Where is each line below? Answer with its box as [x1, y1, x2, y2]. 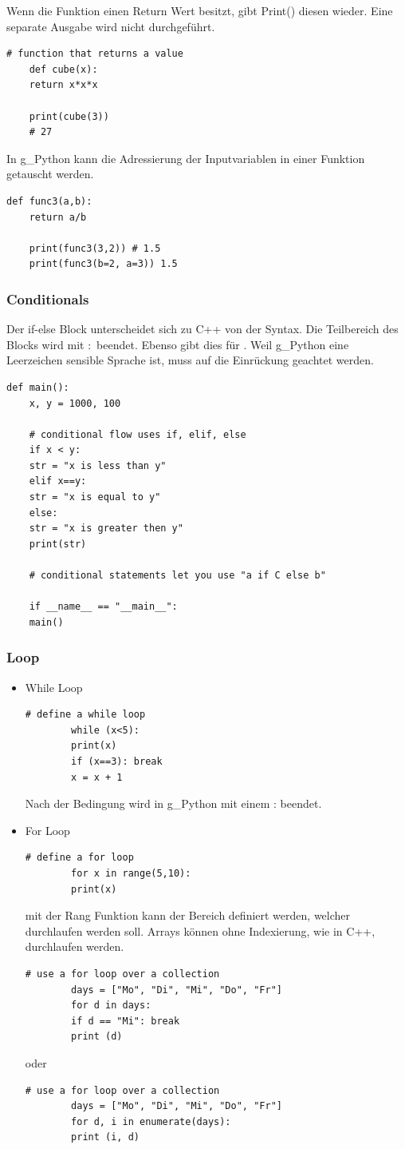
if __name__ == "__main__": [29, 601, 178, 613]
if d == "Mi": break [71, 1015, 180, 1027]
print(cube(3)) [29, 110, 109, 122]
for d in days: [71, 1000, 151, 1012]
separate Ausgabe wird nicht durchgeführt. [6, 18, 215, 34]
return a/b [29, 211, 87, 223]
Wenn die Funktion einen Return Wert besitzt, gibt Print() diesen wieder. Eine [6, 2, 393, 18]
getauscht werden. [6, 165, 94, 182]
